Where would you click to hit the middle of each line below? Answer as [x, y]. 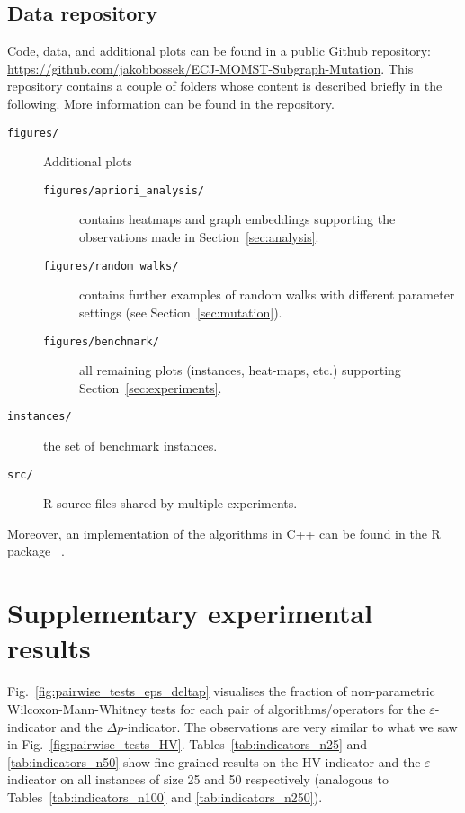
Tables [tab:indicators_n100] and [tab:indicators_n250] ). [165, 796]
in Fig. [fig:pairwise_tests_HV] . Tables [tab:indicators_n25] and [188, 744]
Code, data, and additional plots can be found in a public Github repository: [219, 51]
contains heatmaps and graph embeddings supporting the [237, 219]
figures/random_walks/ [111, 266]
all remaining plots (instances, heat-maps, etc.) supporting [240, 370]
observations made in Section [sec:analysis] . [199, 237]
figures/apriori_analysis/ [124, 190]
